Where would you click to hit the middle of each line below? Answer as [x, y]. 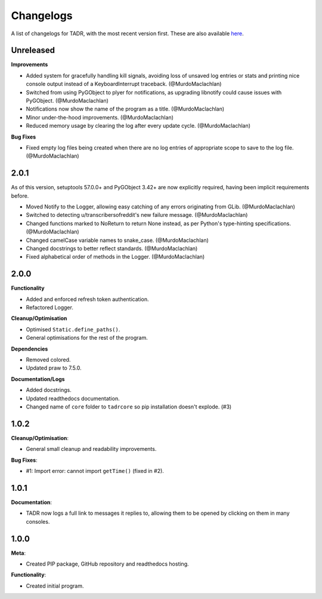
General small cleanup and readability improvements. [91, 449]
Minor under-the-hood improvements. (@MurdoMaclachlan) [100, 117]
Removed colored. [48, 360]
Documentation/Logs [38, 379]
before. [20, 196]
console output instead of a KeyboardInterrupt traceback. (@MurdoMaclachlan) [124, 84]
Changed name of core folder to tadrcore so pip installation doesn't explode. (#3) [129, 407]
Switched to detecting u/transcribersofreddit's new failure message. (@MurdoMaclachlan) [137, 215]
